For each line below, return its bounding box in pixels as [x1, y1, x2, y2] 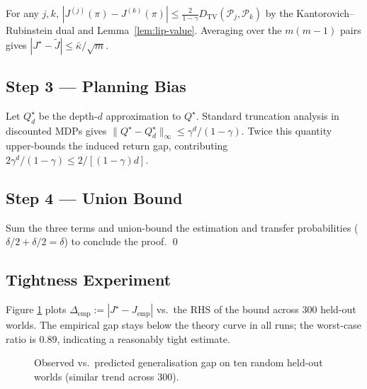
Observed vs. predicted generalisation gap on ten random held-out [34, 355, 323, 370]
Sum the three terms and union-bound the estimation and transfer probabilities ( [6, 220, 358, 235]
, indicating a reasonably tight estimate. [57, 331, 230, 346]
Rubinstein [6, 23, 53, 37]
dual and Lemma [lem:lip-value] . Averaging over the [55, 23, 282, 37]
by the [265, 6, 293, 20]
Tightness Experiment [6, 269, 171, 291]
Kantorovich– [296, 6, 355, 20]
